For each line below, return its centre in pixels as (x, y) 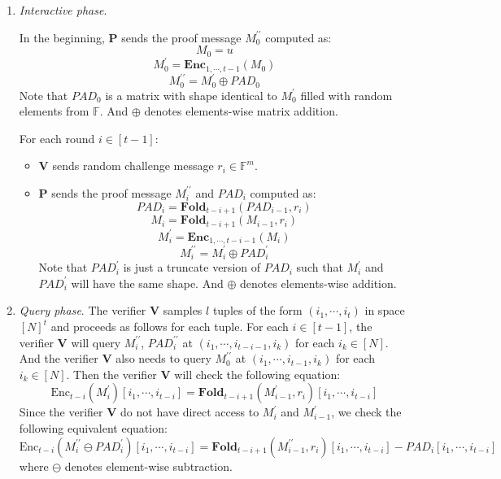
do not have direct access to (190, 412)
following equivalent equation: (93, 428)
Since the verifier (61, 412)
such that (320, 267)
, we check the (366, 412)
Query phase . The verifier (83, 310)
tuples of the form (257, 310)
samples (183, 310)
